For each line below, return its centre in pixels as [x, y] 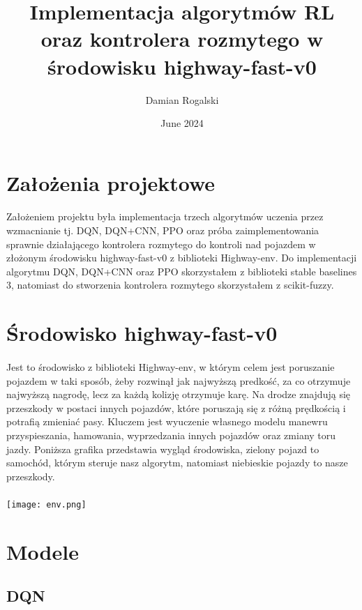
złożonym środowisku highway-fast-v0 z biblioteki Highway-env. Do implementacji [182, 258]
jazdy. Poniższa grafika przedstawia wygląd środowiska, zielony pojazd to [163, 449]
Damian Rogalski [182, 99]
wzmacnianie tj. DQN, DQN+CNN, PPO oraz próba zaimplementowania [163, 230]
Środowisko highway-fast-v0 [142, 333]
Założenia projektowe [111, 182]
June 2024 [182, 123]
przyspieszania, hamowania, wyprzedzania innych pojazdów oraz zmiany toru [171, 435]
